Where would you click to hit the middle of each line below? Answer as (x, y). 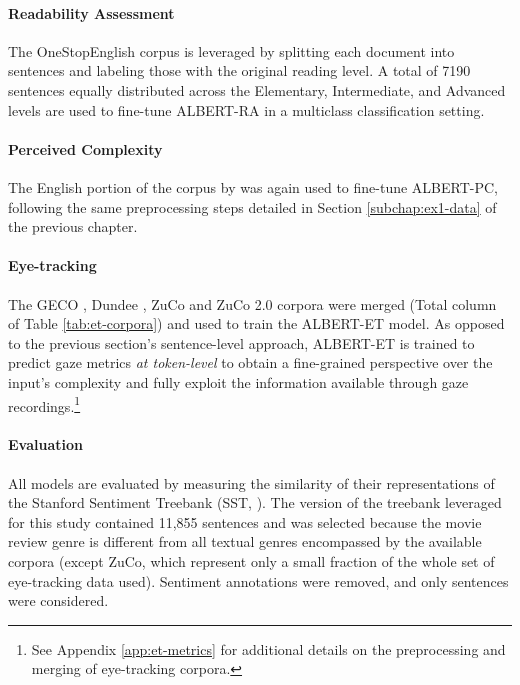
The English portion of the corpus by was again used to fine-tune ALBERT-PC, (253, 186)
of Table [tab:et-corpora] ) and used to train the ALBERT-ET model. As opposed (256, 323)
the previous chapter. (73, 226)
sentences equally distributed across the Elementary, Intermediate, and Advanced (257, 89)
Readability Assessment (91, 12)
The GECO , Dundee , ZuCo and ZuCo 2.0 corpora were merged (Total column (252, 303)
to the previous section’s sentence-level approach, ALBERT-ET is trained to (241, 342)
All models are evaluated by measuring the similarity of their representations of (251, 482)
